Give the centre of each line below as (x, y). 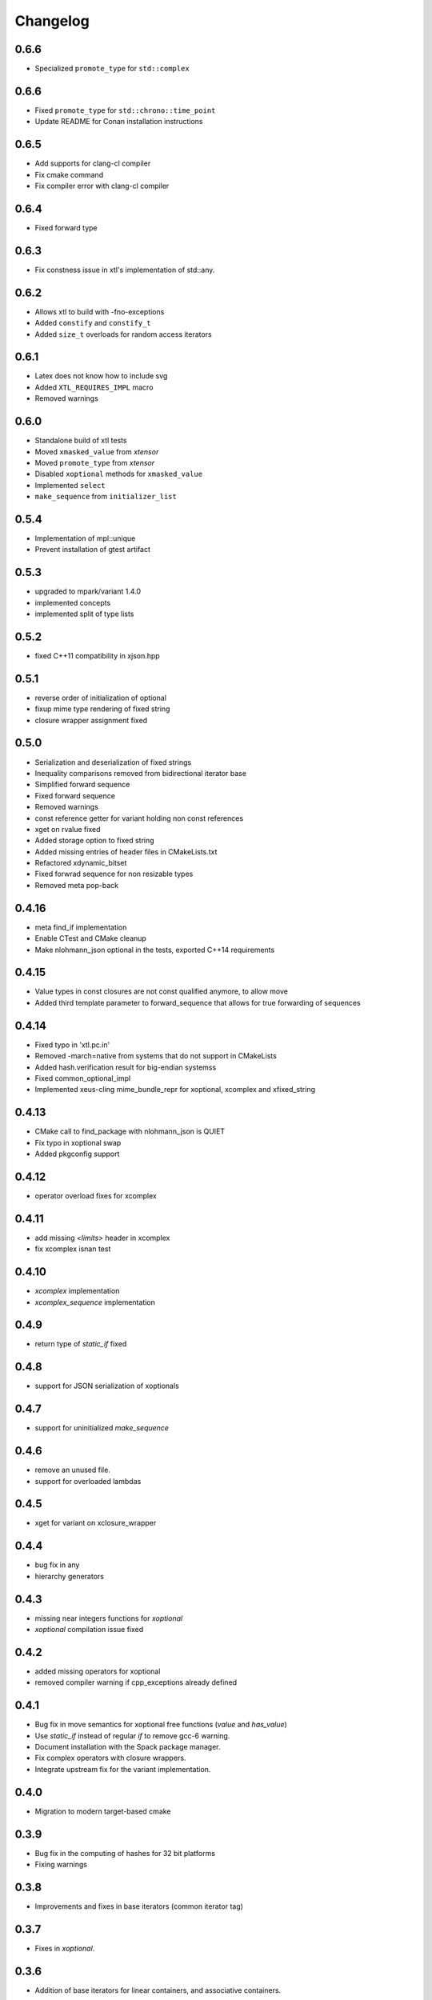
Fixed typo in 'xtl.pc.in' (72, 1045)
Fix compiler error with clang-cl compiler (102, 186)
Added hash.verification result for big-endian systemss (126, 1067)
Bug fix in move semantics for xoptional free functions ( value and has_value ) (161, 1725)
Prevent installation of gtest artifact (93, 550)
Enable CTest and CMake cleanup (91, 938)
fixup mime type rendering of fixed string (102, 709)
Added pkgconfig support (77, 1154)
